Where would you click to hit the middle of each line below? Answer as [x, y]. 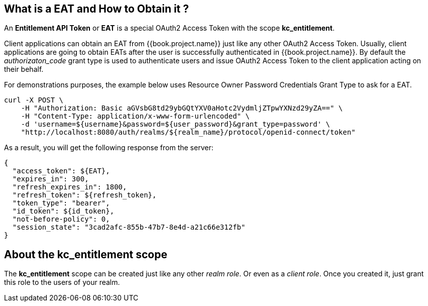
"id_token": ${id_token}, [63, 211]
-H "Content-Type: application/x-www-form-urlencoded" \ [135, 116]
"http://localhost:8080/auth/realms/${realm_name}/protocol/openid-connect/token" [188, 132]
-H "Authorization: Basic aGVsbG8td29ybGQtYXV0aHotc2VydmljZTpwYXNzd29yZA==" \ [182, 108]
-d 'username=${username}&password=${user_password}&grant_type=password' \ [176, 124]
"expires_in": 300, [50, 179]
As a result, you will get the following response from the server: [109, 148]
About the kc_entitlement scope [86, 254]
